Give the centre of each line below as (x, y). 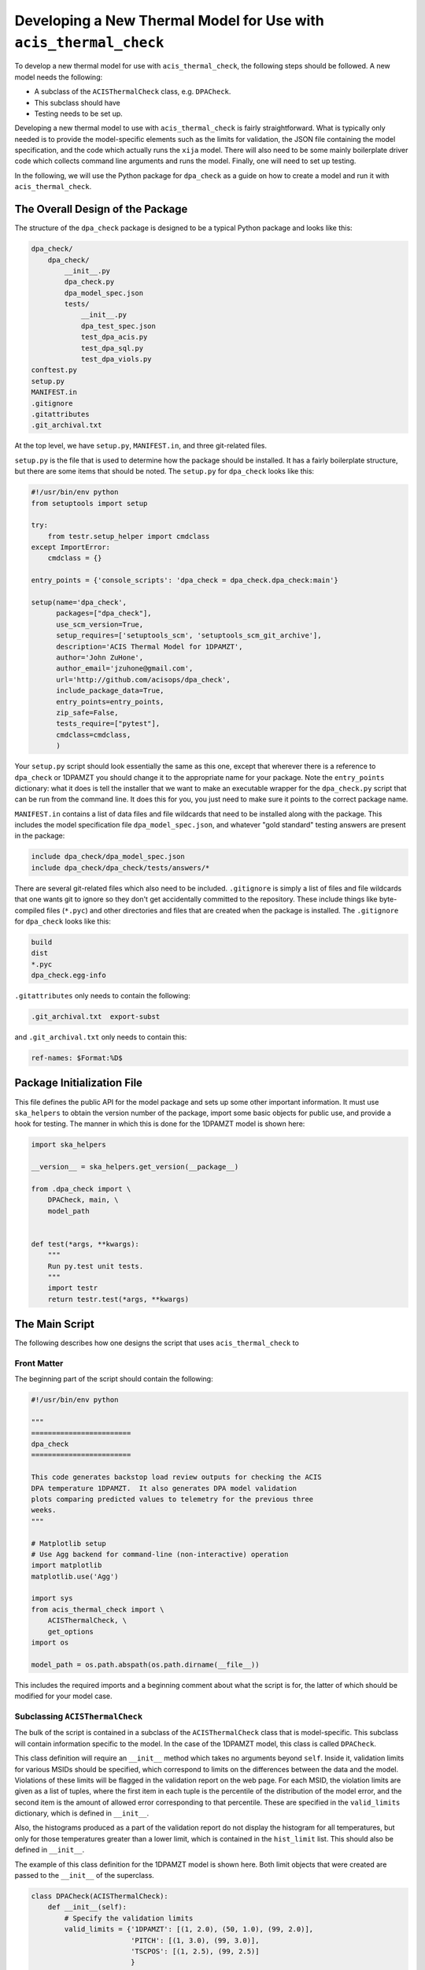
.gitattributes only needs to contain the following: (102, 996)
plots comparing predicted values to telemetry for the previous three (172, 1499)
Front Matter (39, 1363)
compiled (30, 910)
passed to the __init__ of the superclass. (85, 1875)
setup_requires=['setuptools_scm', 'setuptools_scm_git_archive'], (189, 636)
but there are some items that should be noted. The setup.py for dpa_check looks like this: (164, 471)
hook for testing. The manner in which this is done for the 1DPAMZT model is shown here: (160, 1124)
